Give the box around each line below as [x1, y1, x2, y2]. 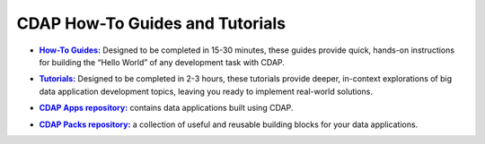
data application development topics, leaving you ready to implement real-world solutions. [39, 86, 373, 97]
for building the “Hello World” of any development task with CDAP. [39, 56, 285, 67]
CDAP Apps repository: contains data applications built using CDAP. [39, 103, 294, 114]
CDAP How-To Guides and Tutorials [16, 13, 287, 33]
